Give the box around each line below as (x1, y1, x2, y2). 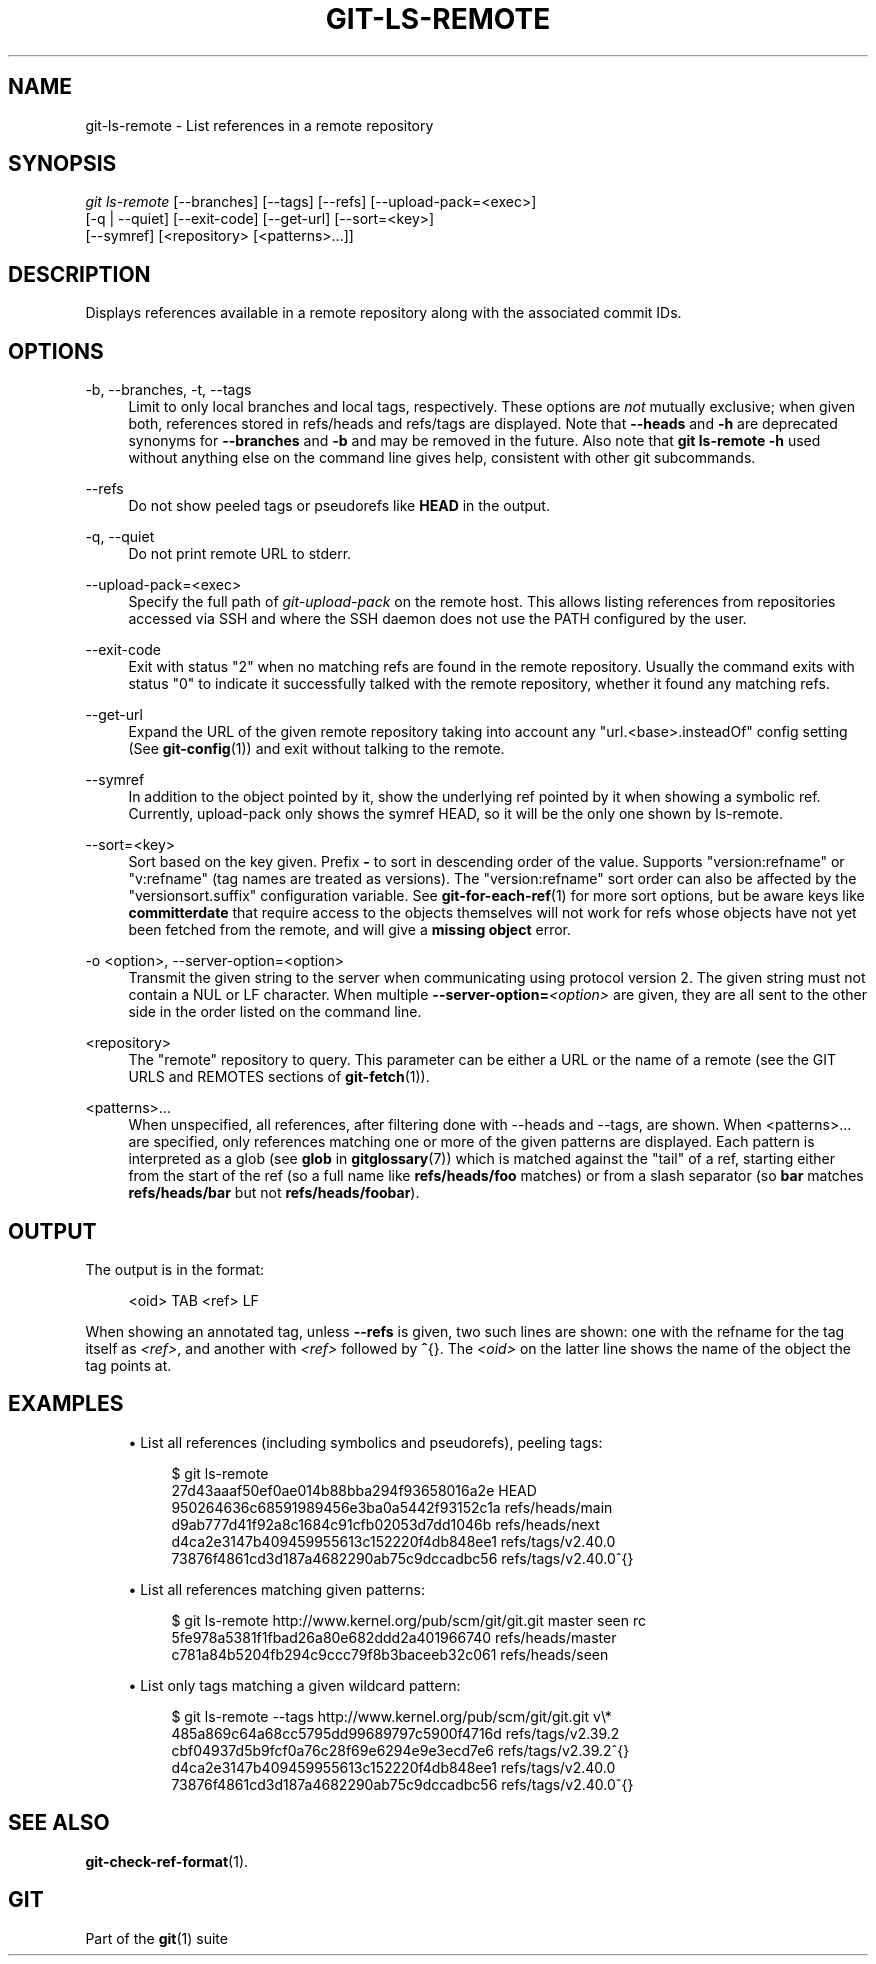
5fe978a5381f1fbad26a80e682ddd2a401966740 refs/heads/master (171, 1628, 617, 1646)
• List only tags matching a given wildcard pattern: (128, 1676, 461, 1694)
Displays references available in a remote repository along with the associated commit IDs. (85, 304, 682, 322)
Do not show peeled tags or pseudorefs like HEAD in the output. (128, 497, 550, 515)
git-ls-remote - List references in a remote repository (85, 116, 434, 134)
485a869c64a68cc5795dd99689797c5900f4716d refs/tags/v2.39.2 (171, 1724, 620, 1742)
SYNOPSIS (8, 151, 117, 177)
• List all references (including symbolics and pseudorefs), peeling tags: (128, 1433, 603, 1451)
